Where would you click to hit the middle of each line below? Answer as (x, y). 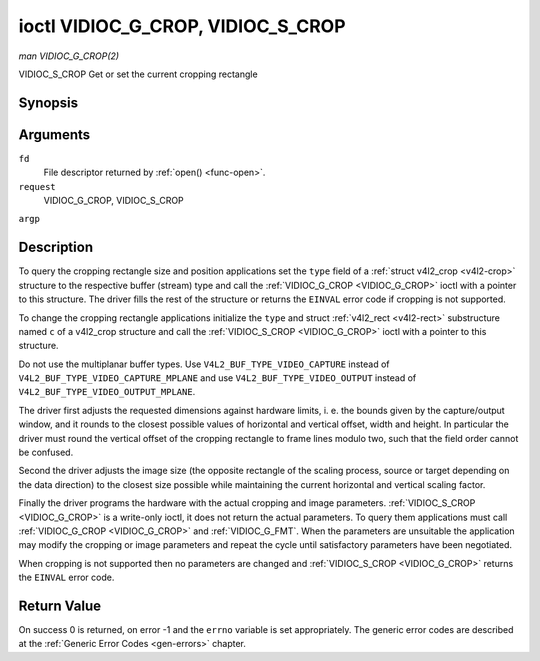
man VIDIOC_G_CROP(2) (69, 56)
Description (56, 247)
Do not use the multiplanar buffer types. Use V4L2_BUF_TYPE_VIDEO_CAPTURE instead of (204, 364)
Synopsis (48, 102)
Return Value (60, 605)
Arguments (54, 134)
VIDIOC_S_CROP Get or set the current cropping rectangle (138, 74)
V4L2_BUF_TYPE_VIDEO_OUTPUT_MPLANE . (107, 392)
